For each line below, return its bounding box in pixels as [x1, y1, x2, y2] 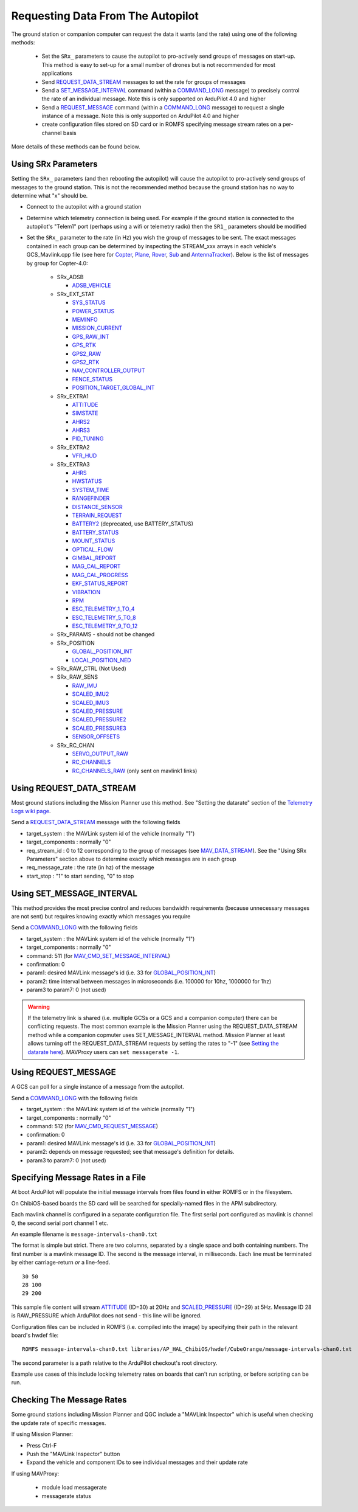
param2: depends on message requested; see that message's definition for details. [26, 1148, 235, 1156]
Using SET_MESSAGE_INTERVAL [11, 888, 138, 898]
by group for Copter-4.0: [26, 259, 88, 267]
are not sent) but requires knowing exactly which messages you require [11, 913, 191, 920]
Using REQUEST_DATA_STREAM [11, 783, 136, 793]
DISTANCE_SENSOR [72, 503, 123, 510]
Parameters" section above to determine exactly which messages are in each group [26, 855, 236, 862]
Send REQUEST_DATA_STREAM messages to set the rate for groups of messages [41, 78, 246, 85]
